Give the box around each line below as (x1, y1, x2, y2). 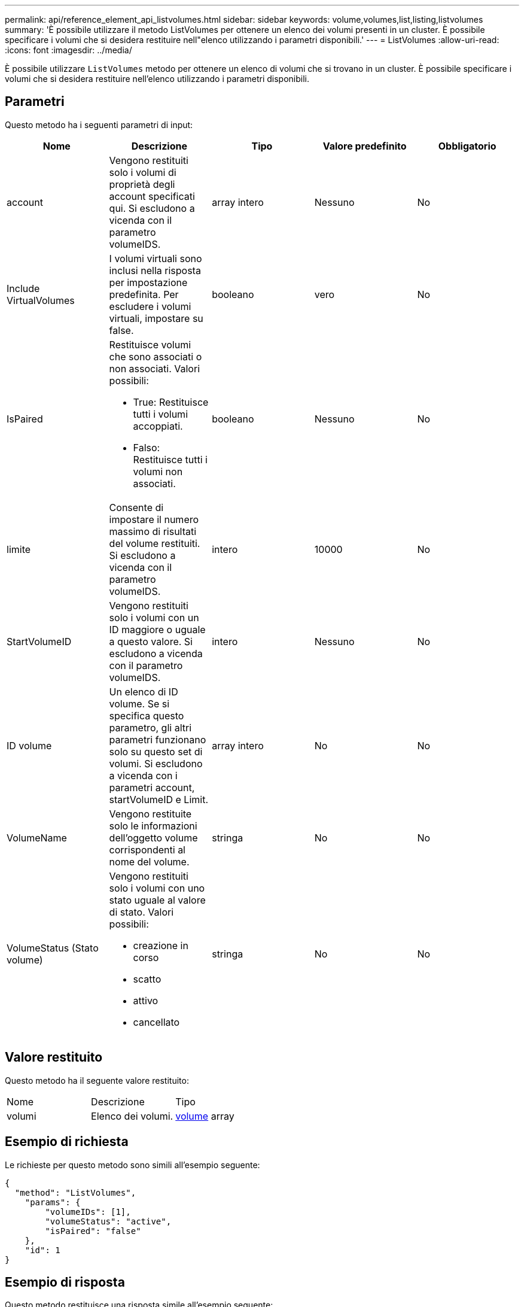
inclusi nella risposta (109, 264, 201, 276)
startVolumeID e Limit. (109, 793, 209, 806)
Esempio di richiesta (5, 1134, 129, 1150)
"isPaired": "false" (45, 1226, 141, 1236)
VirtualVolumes (7, 294, 75, 306)
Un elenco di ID (109, 685, 178, 698)
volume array (175, 1110, 234, 1122)
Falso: (133, 441, 160, 454)
